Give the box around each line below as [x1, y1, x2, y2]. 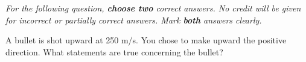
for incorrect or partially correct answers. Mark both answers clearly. [5, 13, 262, 26]
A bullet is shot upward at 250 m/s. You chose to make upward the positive [5, 34, 287, 46]
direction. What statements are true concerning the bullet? [5, 45, 223, 58]
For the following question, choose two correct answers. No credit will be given [5, 2, 301, 14]
